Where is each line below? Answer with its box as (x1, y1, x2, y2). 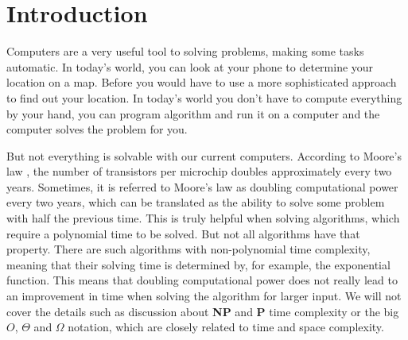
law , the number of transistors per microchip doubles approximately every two (6, 163, 392, 180)
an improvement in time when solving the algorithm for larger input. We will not (6, 288, 402, 304)
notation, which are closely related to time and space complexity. (68, 319, 384, 335)
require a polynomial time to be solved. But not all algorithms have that (6, 225, 360, 241)
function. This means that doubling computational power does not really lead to (6, 272, 398, 288)
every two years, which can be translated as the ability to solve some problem (6, 194, 385, 211)
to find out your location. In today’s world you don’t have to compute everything (6, 89, 402, 106)
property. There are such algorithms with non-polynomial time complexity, (6, 241, 371, 257)
